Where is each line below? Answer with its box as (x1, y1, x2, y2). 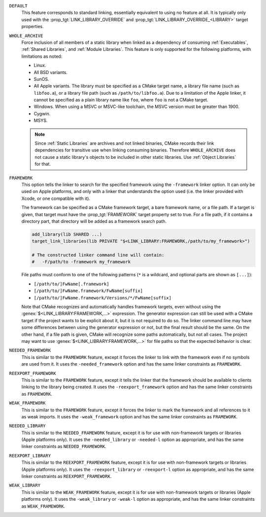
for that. (34, 161, 51, 167)
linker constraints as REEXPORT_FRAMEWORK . (21, 474, 112, 480)
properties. (21, 24, 44, 30)
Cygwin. (33, 111, 51, 116)
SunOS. (33, 76, 49, 82)
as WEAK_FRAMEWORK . (21, 503, 66, 509)
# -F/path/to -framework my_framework (32, 259, 131, 265)
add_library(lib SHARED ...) (32, 231, 102, 237)
